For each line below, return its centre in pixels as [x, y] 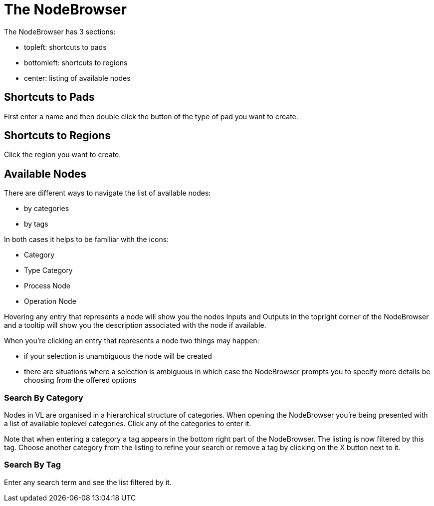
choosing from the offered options [80, 380]
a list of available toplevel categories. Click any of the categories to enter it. [128, 424]
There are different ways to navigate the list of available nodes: [108, 193]
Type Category [48, 270]
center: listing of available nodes [77, 78]
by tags [36, 224]
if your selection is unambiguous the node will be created [118, 356]
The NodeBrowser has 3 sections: [60, 31]
